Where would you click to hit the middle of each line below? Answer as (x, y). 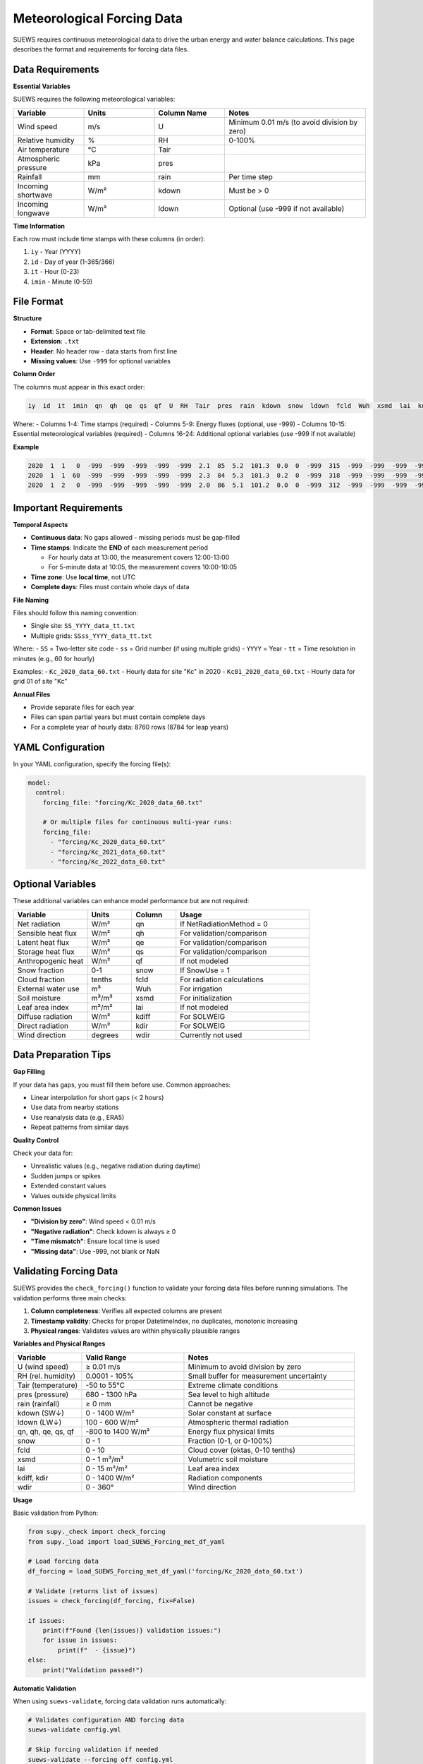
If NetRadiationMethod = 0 (224, 924)
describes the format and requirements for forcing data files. (101, 49)
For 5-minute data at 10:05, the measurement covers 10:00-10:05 (143, 567)
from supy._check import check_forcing (97, 1532)
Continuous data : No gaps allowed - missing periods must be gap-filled (135, 538)
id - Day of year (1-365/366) (73, 262)
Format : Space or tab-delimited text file (88, 331)
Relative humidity (46, 140)
